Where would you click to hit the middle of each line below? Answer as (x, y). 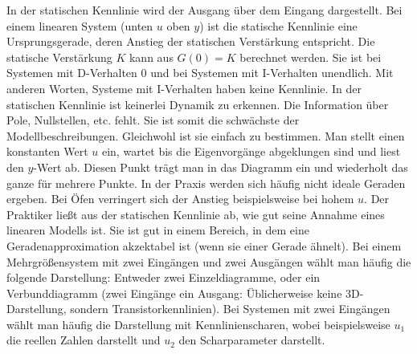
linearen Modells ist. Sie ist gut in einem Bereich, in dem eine (158, 230)
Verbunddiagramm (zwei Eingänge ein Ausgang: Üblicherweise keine (174, 293)
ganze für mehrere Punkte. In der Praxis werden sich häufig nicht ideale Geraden (206, 183)
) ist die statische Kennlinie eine (278, 25)
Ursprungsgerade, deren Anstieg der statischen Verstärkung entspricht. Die (191, 41)
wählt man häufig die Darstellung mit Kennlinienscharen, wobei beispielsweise (198, 324)
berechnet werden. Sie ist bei (311, 57)
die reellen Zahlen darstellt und (84, 340)
